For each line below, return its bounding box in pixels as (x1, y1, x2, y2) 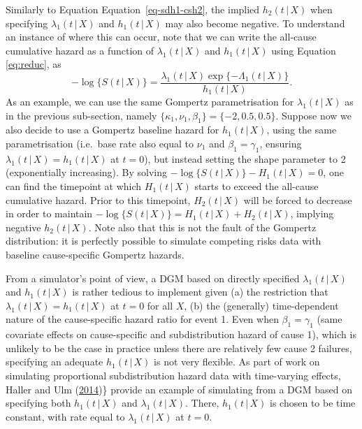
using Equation (271, 43, 336, 57)
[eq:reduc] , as (6, 57, 61, 71)
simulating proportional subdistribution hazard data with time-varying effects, (6, 368, 341, 382)
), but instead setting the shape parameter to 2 (144, 151, 346, 166)
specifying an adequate (6, 354, 103, 369)
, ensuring (259, 136, 302, 151)
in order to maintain (6, 206, 93, 221)
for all (147, 298, 173, 312)
